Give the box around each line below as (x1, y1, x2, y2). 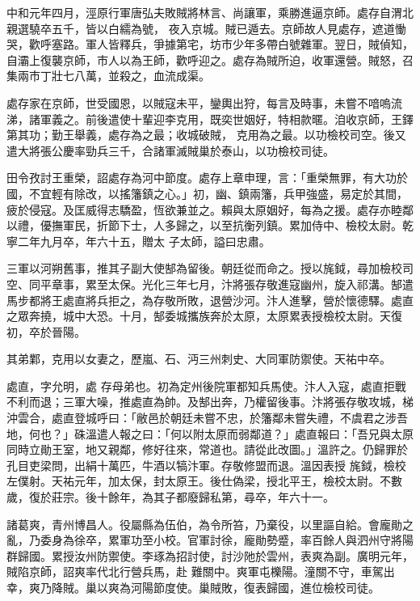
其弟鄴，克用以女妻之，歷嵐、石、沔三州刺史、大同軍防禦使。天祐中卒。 (6, 350, 391, 367)
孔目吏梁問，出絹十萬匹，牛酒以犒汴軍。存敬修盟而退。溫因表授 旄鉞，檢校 (6, 456, 406, 473)
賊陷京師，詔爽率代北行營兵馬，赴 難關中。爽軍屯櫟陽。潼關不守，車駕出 (6, 563, 395, 580)
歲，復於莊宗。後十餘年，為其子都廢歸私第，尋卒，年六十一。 (6, 489, 334, 506)
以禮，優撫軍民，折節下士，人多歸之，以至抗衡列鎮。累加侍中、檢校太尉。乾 (6, 217, 414, 234)
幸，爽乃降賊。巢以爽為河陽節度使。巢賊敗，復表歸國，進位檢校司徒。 (6, 579, 380, 595)
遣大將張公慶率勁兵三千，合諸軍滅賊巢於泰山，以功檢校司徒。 (6, 142, 334, 159)
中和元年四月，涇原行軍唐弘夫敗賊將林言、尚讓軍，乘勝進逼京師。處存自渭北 (6, 4, 414, 20)
